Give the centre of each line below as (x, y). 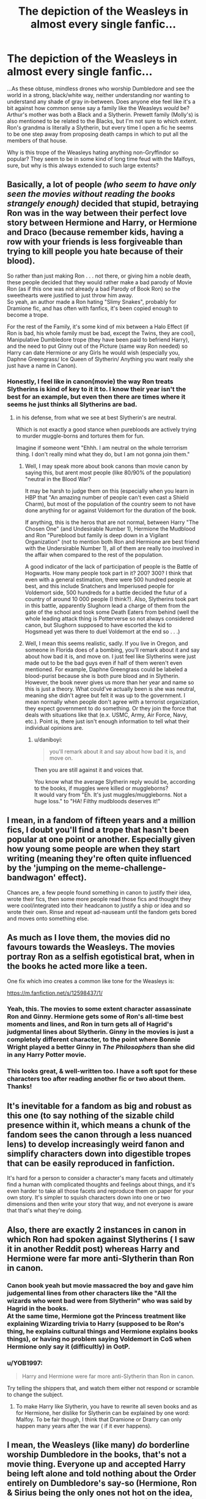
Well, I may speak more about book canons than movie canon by (106, 466)
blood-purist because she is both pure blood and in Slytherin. (102, 676)
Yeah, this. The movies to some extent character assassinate (99, 1009)
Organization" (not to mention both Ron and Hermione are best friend (112, 542)
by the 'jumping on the (51, 868)
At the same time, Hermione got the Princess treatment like (97, 1316)
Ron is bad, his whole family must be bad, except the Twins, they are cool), (101, 333)
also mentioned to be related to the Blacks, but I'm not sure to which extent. (102, 121)
